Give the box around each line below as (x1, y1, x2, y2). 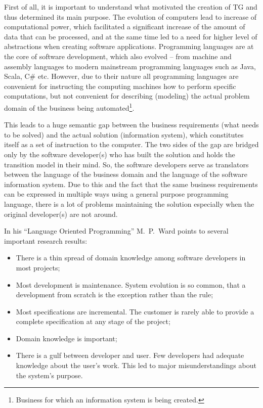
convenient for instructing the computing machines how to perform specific (4, 80, 236, 91)
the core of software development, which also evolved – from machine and (4, 51, 232, 61)
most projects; (16, 262, 60, 273)
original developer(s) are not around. (4, 208, 118, 219)
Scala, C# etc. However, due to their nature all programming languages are (4, 71, 239, 81)
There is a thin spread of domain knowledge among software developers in (16, 252, 246, 263)
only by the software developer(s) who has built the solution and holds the (4, 149, 235, 159)
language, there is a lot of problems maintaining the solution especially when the (4, 198, 254, 209)
